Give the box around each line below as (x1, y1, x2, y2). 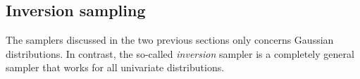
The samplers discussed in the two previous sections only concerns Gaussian (6, 32, 334, 47)
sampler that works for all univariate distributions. (6, 60, 225, 75)
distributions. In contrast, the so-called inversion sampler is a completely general (6, 46, 354, 61)
